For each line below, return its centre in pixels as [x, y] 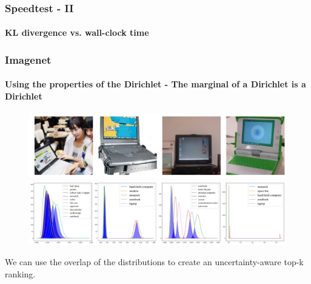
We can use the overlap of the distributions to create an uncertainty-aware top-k [154, 262]
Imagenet [28, 59]
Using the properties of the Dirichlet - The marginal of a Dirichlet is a [155, 84]
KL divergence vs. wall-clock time [77, 32]
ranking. [20, 274]
